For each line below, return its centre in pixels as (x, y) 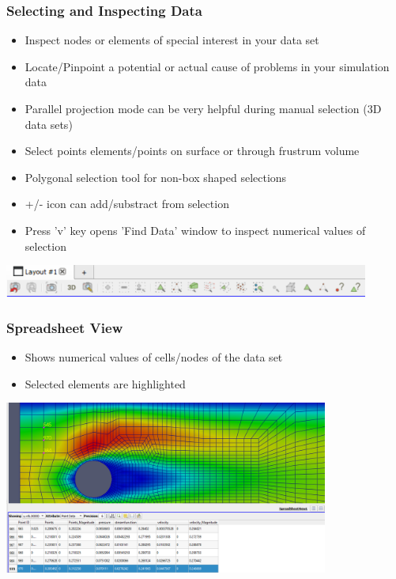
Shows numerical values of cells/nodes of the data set (154, 357)
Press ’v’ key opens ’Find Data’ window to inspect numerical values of (195, 230)
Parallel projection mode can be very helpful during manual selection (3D (203, 108)
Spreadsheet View (65, 327)
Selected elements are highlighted (105, 383)
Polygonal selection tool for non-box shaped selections (156, 177)
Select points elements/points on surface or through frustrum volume (192, 151)
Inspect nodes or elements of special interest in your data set (172, 40)
